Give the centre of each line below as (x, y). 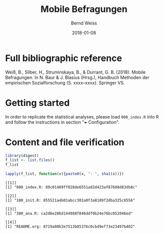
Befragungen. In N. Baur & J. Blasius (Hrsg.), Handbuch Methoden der (77, 77)
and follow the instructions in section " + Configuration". (62, 122)
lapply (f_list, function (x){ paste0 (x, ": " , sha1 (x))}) (64, 174)
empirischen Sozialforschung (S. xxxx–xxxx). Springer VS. (65, 82)
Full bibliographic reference (64, 58)
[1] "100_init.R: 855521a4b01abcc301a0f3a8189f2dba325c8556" (70, 200)
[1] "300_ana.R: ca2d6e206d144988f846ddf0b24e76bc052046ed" (69, 213)
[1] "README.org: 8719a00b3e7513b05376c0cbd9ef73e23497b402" (70, 227)
